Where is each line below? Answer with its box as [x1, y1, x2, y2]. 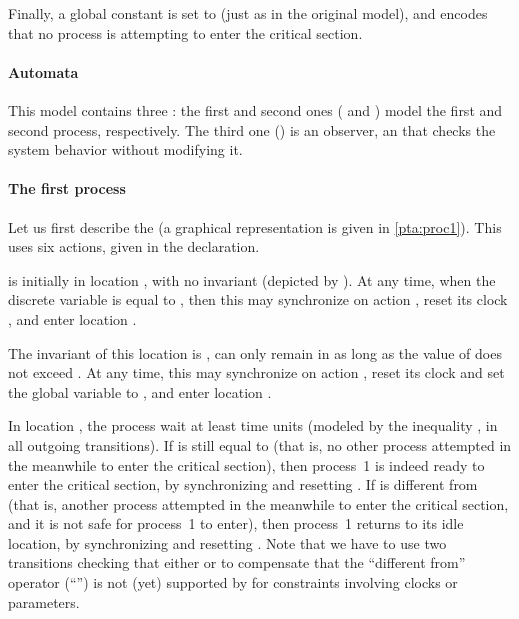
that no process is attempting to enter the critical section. [8, 22, 363, 43]
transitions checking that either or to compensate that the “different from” [8, 552, 466, 573]
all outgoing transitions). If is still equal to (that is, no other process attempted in [8, 434, 512, 455]
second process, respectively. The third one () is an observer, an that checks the [8, 119, 496, 140]
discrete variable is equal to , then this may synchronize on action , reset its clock [8, 289, 508, 310]
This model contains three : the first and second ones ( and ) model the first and [8, 99, 503, 120]
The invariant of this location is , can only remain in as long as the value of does [8, 342, 502, 363]
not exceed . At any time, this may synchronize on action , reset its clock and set [8, 362, 505, 383]
